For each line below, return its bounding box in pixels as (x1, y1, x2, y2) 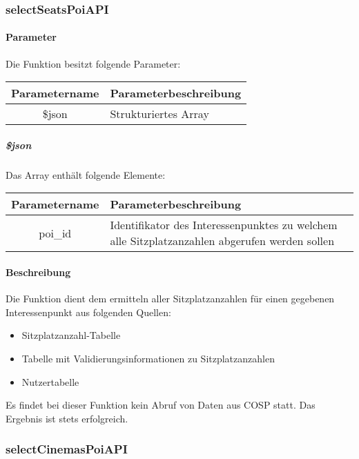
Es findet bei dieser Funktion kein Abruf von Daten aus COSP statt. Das (6, 398, 316, 412)
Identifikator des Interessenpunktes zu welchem (110, 217, 338, 233)
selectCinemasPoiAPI (6, 440, 128, 458)
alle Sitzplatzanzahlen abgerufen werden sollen (110, 233, 335, 249)
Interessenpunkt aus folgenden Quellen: (6, 304, 171, 319)
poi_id (39, 224, 72, 241)
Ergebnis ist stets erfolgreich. (6, 411, 128, 425)
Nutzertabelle (21, 374, 79, 389)
